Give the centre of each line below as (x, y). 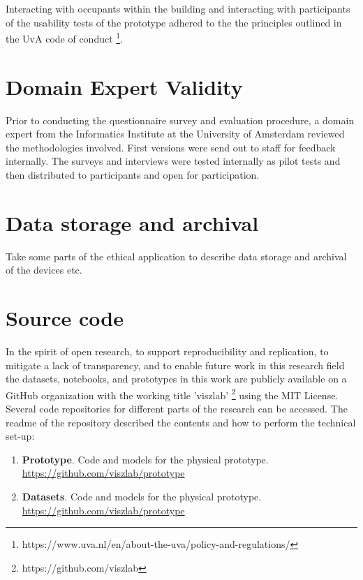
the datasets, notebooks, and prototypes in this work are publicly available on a (176, 379)
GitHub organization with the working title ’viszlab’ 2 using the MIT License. (172, 394)
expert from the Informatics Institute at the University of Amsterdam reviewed (175, 134)
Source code (65, 318)
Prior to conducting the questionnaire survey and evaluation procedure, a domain (180, 120)
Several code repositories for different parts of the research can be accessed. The (177, 408)
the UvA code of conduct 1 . (65, 37)
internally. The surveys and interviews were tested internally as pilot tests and (173, 161)
